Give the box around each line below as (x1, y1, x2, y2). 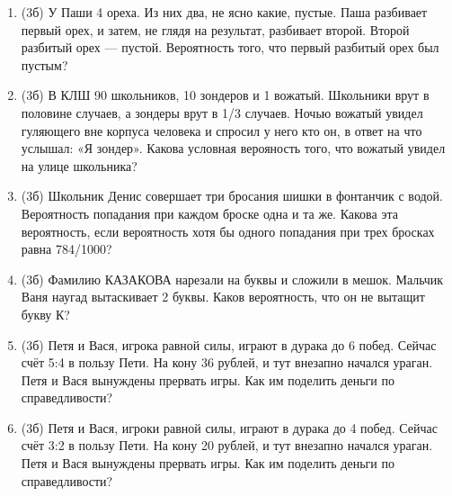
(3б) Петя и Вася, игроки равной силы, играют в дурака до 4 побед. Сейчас (21, 418, 438, 437)
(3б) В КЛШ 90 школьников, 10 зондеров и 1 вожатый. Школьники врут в (21, 86, 430, 104)
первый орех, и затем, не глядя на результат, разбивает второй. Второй (21, 20, 410, 39)
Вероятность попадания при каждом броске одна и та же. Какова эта (21, 203, 398, 222)
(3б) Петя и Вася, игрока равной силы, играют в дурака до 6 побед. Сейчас (21, 335, 437, 354)
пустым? (21, 55, 68, 74)
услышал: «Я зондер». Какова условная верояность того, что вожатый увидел (21, 139, 446, 158)
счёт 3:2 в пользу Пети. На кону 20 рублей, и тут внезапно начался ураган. (21, 436, 433, 455)
